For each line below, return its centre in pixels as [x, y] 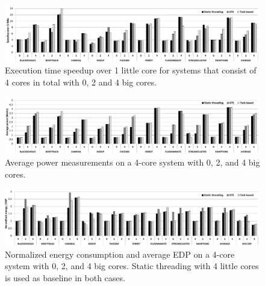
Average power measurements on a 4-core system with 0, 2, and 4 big [132, 162]
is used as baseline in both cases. [65, 277]
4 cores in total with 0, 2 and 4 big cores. [81, 82]
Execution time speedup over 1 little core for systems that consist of [131, 70]
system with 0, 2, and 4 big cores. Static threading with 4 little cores [132, 266]
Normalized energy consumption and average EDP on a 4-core [120, 254]
